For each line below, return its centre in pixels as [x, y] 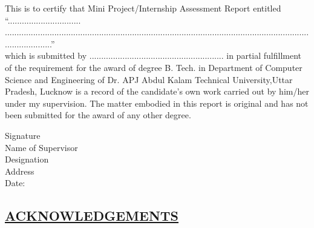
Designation [27, 159]
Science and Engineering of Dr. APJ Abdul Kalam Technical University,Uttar [149, 79]
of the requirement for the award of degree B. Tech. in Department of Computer [154, 67]
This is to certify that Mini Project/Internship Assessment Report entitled [143, 8]
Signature [23, 135]
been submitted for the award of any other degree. [98, 115]
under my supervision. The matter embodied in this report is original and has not [157, 103]
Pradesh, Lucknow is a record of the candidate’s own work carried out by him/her [157, 91]
